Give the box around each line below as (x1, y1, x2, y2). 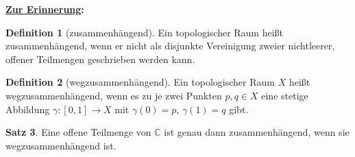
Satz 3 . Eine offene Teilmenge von (5, 125, 151, 139)
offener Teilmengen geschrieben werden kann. (5, 51, 195, 66)
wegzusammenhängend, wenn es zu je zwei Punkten (5, 88, 222, 102)
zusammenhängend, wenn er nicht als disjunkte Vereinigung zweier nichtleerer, (5, 38, 335, 53)
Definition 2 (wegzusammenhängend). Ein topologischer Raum (5, 75, 275, 89)
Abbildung (5, 101, 50, 116)
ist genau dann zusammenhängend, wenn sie (164, 125, 350, 139)
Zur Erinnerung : (5, 2, 84, 16)
